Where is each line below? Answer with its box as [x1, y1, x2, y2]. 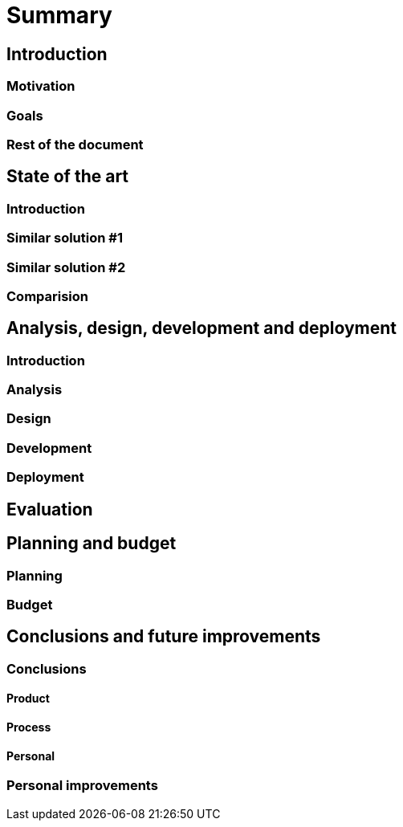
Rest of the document [6, 136, 144, 153]
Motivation [6, 78, 75, 95]
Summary [6, 2, 112, 29]
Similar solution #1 [6, 230, 123, 246]
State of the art [6, 166, 129, 187]
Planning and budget [6, 533, 177, 554]
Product [6, 691, 50, 706]
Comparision [6, 287, 89, 304]
